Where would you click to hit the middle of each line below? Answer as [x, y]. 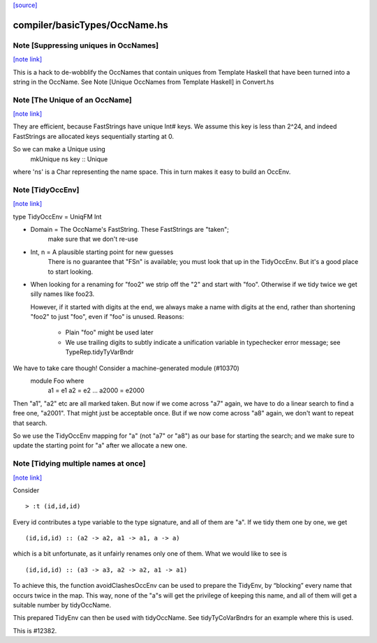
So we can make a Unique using [59, 149]
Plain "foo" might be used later [109, 332]
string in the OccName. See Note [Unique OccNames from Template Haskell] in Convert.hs [143, 82]
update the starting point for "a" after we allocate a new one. [100, 445]
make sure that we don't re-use [93, 239]
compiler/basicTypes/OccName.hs [91, 25]
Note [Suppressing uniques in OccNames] [86, 45]
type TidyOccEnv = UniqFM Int [57, 216]
